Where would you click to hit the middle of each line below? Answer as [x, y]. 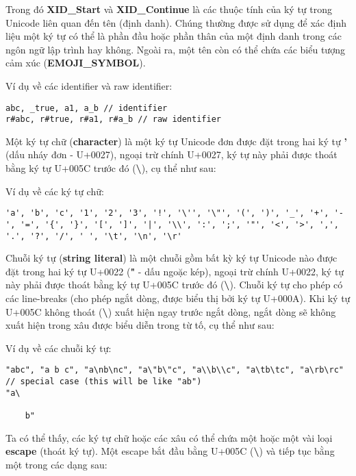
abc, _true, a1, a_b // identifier [87, 108]
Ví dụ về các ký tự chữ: [55, 191]
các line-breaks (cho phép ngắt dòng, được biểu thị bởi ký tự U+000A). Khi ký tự [178, 298]
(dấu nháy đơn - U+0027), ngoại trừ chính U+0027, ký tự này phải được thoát [171, 154]
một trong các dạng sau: [56, 464]
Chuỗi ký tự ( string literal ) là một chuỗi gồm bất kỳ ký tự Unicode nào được [171, 258]
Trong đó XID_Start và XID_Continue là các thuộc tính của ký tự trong [169, 9]
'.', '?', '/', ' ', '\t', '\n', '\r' [94, 236]
